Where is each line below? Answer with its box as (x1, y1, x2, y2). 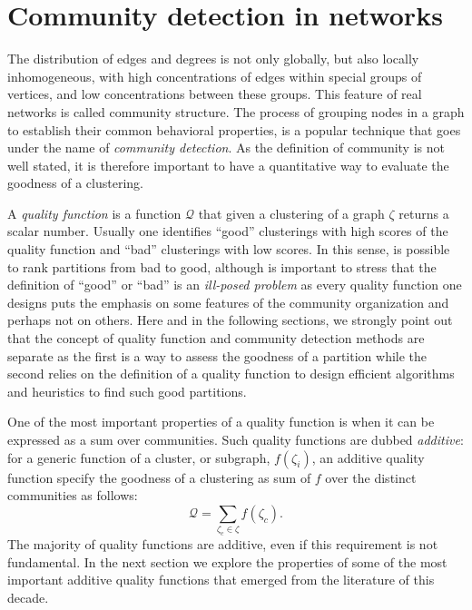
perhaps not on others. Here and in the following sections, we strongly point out (7, 310, 453, 330)
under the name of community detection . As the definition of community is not (7, 138, 445, 157)
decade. (7, 587, 49, 606)
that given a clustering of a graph (198, 203, 385, 222)
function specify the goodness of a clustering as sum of (7, 467, 311, 487)
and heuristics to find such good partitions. (7, 381, 247, 400)
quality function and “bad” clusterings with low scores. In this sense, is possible (7, 240, 450, 259)
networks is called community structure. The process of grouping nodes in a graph (7, 102, 465, 121)
